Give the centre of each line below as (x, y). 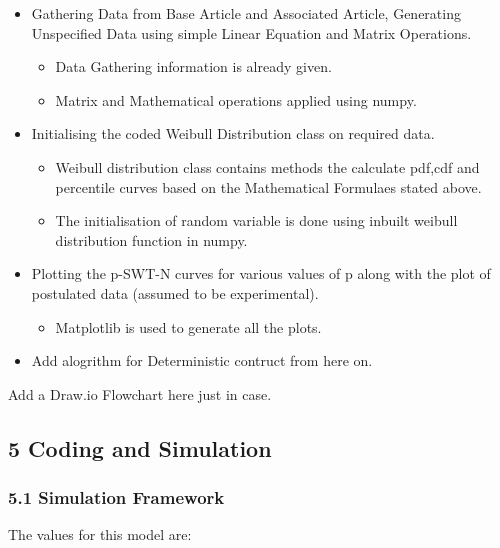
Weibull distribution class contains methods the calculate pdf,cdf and (267, 166)
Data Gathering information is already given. (193, 66)
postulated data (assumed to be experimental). (175, 292)
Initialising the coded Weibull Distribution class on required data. (233, 133)
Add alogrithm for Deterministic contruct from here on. (202, 360)
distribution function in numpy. (151, 239)
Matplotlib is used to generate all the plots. (188, 326)
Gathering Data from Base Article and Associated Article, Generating (246, 13)
